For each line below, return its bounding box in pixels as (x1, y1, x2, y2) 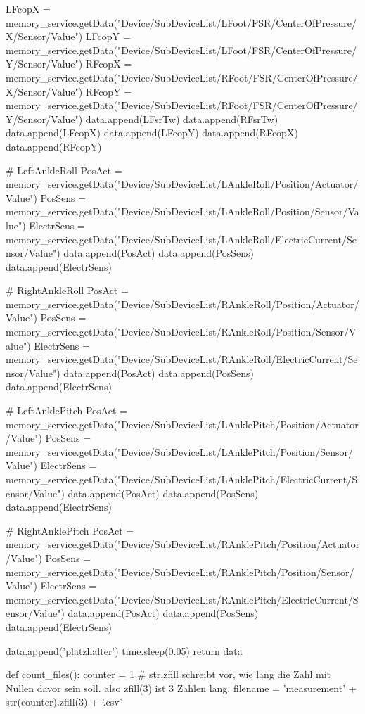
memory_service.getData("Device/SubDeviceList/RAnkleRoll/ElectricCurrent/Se (6, 352, 358, 366)
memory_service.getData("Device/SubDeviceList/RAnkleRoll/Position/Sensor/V (6, 324, 357, 339)
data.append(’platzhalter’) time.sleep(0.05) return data (6, 643, 243, 658)
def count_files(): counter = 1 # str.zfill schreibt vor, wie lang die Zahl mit (6, 667, 331, 682)
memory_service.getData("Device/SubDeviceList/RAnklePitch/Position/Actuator (6, 537, 360, 552)
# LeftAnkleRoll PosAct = (6, 162, 122, 177)
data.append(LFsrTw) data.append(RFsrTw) (85, 111, 278, 126)
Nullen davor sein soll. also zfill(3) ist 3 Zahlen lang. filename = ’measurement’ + (6, 680, 357, 695)
